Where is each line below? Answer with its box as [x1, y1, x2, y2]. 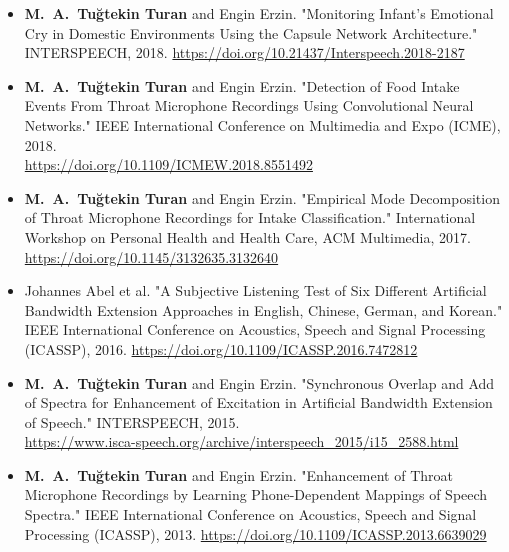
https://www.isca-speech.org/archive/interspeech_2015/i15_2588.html [24, 431, 459, 452]
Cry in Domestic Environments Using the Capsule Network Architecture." [24, 22, 478, 43]
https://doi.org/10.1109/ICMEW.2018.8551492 [24, 154, 313, 175]
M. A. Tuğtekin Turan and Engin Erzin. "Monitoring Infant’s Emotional [24, 3, 494, 23]
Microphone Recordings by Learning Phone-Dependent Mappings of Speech [24, 484, 488, 505]
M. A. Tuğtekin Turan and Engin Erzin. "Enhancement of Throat [24, 464, 453, 485]
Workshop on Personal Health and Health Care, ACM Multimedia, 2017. [24, 226, 471, 247]
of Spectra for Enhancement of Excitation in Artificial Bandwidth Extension [24, 392, 493, 413]
